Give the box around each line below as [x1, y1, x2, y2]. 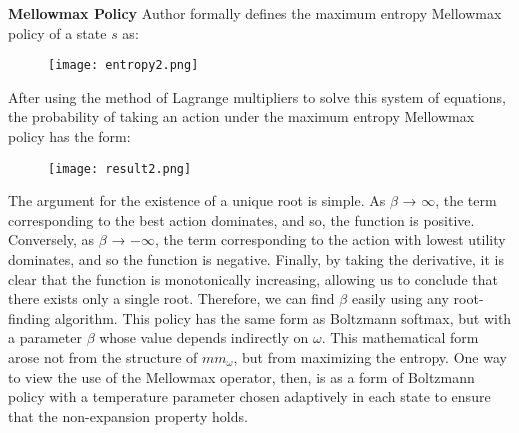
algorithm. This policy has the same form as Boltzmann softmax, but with [54, 307, 512, 328]
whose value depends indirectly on [99, 327, 309, 348]
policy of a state [8, 22, 107, 43]
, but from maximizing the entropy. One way [233, 347, 507, 368]
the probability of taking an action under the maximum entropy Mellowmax [8, 106, 475, 127]
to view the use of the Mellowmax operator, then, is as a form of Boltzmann [8, 366, 475, 387]
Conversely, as [8, 229, 95, 250]
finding [8, 307, 51, 328]
